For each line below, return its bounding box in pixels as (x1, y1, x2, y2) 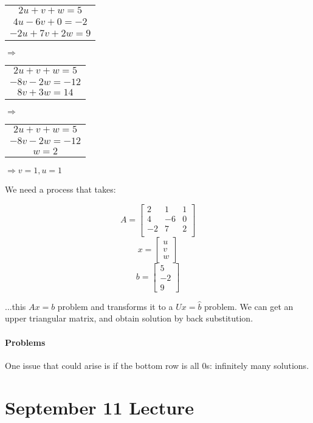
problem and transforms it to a (57, 300, 173, 312)
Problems (5, 335, 46, 348)
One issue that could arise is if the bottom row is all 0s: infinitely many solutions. (5, 359, 309, 371)
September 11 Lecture (5, 394, 194, 419)
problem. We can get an (204, 300, 294, 312)
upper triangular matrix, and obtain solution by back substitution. (5, 312, 253, 325)
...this (5, 300, 26, 312)
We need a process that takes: (5, 183, 116, 195)
